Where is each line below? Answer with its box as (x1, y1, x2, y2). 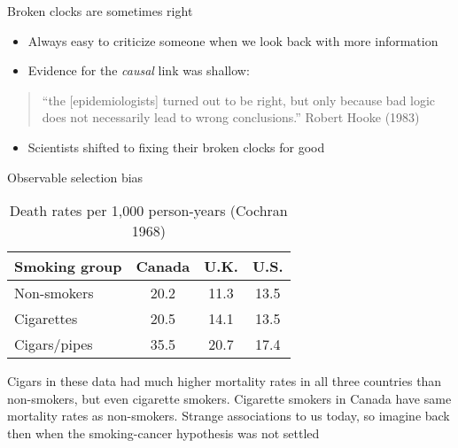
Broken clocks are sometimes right (7, 2, 193, 19)
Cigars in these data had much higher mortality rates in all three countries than (7, 372, 442, 390)
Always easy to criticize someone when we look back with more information (27, 31, 439, 50)
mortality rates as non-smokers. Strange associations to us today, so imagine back (7, 406, 450, 425)
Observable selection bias (7, 167, 144, 186)
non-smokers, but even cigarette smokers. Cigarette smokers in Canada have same (7, 389, 452, 407)
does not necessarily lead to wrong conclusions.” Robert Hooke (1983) (42, 108, 420, 127)
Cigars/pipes (14, 334, 93, 355)
